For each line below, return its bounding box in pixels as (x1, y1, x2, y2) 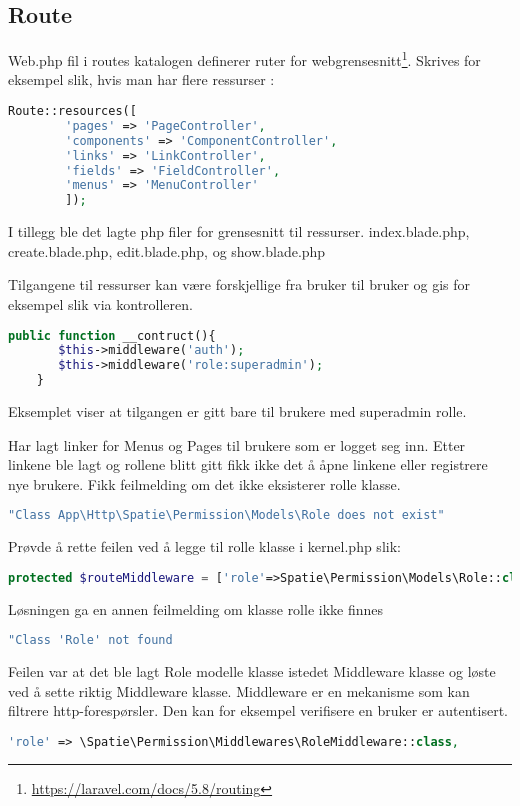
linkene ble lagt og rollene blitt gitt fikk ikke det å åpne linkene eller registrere (8, 454, 488, 475)
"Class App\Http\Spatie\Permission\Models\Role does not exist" (8, 508, 445, 523)
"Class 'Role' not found (8, 633, 173, 648)
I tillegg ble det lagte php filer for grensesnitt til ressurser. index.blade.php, (8, 221, 470, 242)
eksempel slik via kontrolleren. (8, 293, 193, 314)
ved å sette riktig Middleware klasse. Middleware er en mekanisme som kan (8, 680, 470, 701)
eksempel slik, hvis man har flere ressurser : (8, 69, 275, 90)
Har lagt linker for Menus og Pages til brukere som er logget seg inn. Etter (8, 434, 466, 455)
